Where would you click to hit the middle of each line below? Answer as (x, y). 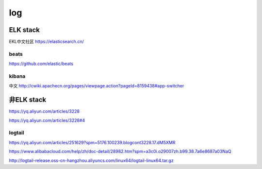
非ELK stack (27, 100)
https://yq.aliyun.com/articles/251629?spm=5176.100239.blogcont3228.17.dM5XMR (92, 142)
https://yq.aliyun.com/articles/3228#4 (47, 120)
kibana (17, 76)
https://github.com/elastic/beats (41, 64)
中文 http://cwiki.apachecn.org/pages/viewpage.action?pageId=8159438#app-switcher (97, 86)
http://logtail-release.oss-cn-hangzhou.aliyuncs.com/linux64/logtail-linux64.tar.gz (91, 160)
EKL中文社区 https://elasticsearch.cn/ (47, 42)
